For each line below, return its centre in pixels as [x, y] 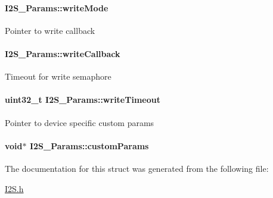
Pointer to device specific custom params [80, 122]
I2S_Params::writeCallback [63, 53]
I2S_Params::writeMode [57, 7]
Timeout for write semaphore [58, 76]
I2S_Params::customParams [89, 145]
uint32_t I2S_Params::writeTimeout [83, 100]
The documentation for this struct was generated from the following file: [137, 168]
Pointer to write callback [50, 30]
